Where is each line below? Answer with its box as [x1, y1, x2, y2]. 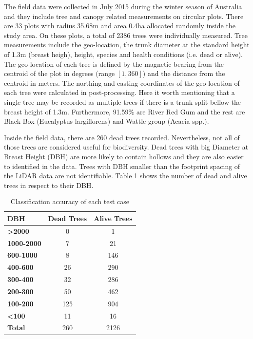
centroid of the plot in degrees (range [4, 68, 115, 78]
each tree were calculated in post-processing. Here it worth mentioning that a [4, 87, 235, 97]
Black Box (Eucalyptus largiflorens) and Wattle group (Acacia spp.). [4, 116, 209, 126]
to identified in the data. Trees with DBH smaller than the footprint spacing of [4, 161, 240, 171]
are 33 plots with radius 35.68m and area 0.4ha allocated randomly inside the [4, 20, 235, 31]
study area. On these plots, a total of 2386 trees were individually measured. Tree [4, 30, 248, 40]
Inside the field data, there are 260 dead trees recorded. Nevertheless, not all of [4, 132, 240, 142]
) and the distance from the [142, 68, 225, 78]
